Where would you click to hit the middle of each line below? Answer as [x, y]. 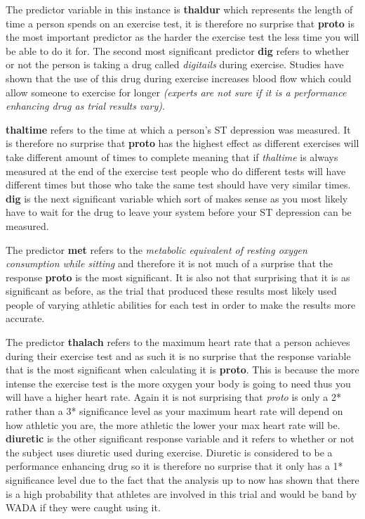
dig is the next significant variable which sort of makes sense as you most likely [177, 198]
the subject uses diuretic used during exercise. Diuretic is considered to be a [169, 452]
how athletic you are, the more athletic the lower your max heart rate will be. [173, 424]
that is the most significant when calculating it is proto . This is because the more [182, 370]
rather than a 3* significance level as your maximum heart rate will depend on [174, 411]
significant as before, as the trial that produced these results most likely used [171, 291]
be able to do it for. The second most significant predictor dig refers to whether [178, 50]
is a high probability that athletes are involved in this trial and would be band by [181, 493]
